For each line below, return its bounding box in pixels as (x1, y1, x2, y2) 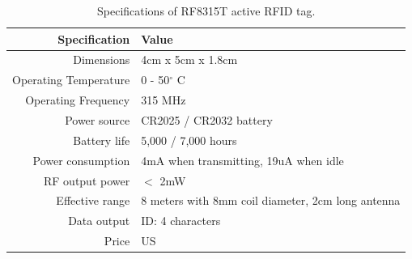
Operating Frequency (25, 91, 130, 108)
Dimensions (73, 51, 130, 68)
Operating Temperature (12, 71, 130, 88)
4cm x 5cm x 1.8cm (141, 51, 238, 68)
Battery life (73, 131, 130, 148)
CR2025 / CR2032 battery (141, 111, 273, 128)
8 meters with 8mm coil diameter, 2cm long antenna (141, 192, 401, 209)
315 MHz (141, 91, 186, 108)
